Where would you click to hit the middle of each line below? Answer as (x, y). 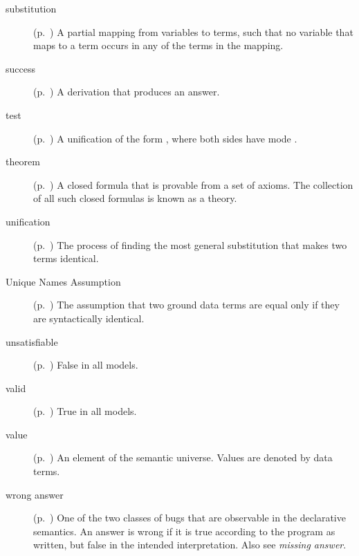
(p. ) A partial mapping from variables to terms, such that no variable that (193, 31)
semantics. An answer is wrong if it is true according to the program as (184, 531)
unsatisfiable (32, 341)
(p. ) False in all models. (86, 365)
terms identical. (66, 258)
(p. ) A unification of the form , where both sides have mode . (165, 138)
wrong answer (35, 494)
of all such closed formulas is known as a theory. (135, 198)
